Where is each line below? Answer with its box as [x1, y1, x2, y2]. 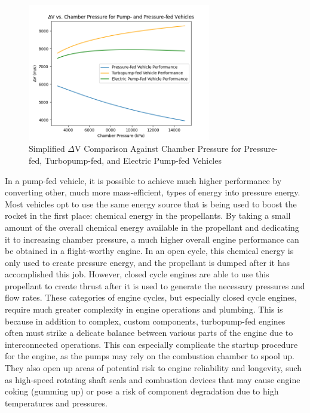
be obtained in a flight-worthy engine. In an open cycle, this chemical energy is [5, 244, 294, 257]
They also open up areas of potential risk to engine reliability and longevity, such [5, 362, 302, 374]
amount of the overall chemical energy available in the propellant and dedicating [5, 221, 299, 233]
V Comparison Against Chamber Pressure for [75, 142, 241, 155]
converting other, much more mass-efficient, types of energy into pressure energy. [5, 186, 300, 198]
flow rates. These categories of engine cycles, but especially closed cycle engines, [5, 291, 297, 304]
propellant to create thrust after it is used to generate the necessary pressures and [5, 279, 305, 292]
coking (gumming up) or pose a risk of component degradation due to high [5, 385, 279, 397]
